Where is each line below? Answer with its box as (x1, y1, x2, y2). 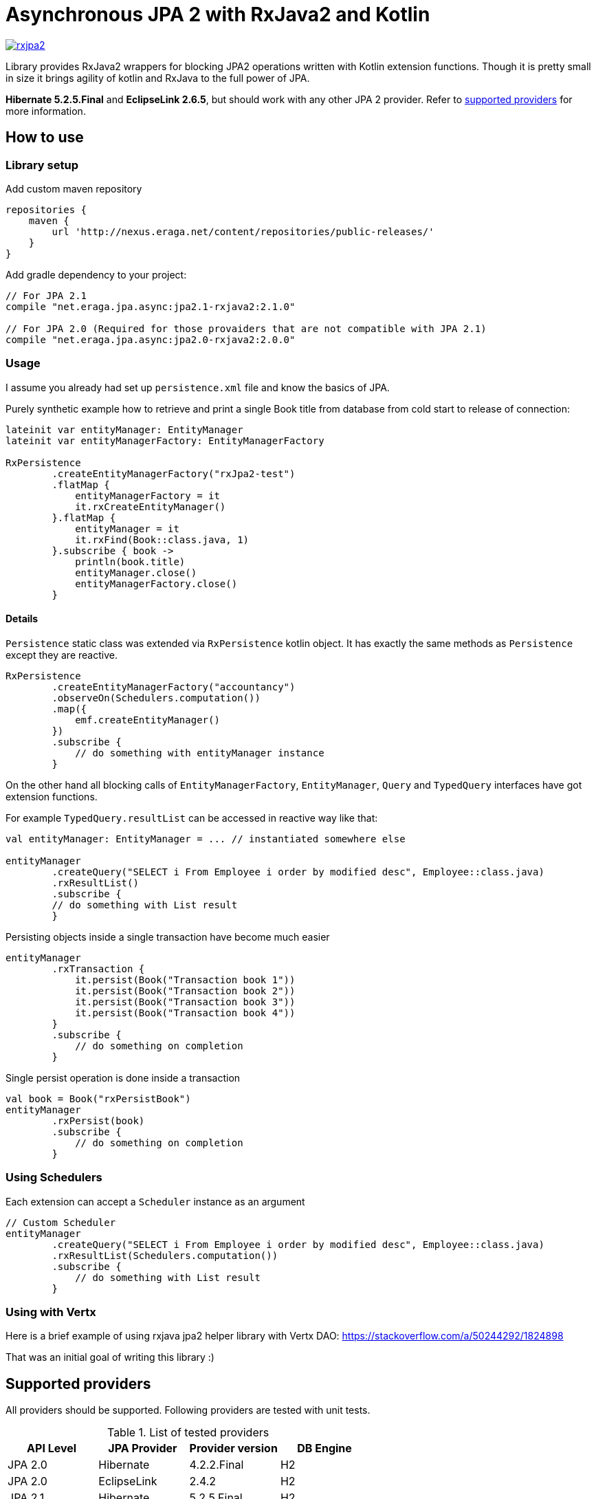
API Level (27, 1441, 77, 1456)
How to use (5, 129, 84, 146)
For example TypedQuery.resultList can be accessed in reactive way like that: (5, 811, 378, 824)
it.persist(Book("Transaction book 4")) (75, 1007, 296, 1018)
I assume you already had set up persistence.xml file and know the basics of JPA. (5, 381, 390, 393)
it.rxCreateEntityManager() (75, 501, 226, 512)
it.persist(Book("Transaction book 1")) (75, 974, 296, 985)
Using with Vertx (5, 1305, 96, 1320)
